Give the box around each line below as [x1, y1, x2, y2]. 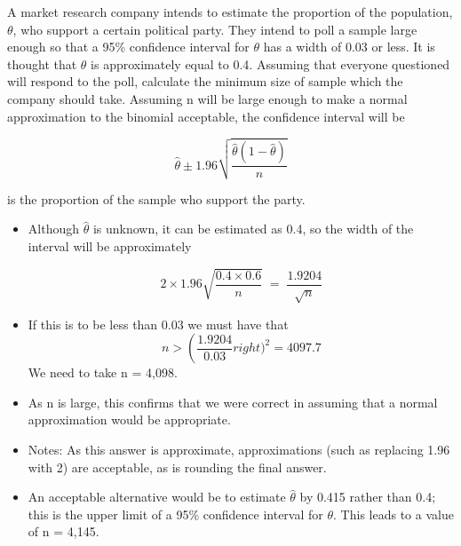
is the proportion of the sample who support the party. [7, 189, 306, 208]
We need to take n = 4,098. [28, 363, 178, 382]
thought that [7, 54, 77, 73]
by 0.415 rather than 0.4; [299, 487, 436, 506]
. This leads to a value [333, 504, 454, 523]
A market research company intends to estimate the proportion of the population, [7, 3, 453, 20]
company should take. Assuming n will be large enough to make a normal [7, 89, 408, 107]
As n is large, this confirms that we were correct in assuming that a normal [28, 392, 438, 411]
